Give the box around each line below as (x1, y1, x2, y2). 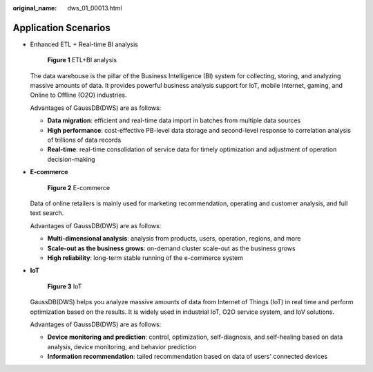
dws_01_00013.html (67, 4, 122, 12)
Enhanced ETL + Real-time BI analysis (30, 40, 138, 48)
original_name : (12, 4, 57, 12)
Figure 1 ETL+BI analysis (47, 56, 117, 64)
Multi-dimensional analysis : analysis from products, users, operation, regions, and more (47, 234, 301, 243)
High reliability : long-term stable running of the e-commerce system (47, 253, 244, 262)
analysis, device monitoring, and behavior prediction (47, 342, 197, 351)
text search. (30, 209, 64, 217)
